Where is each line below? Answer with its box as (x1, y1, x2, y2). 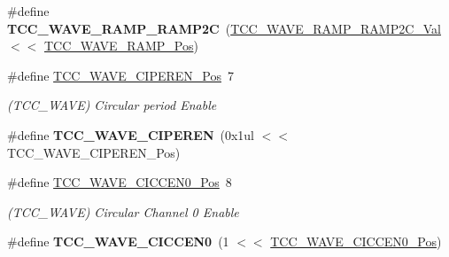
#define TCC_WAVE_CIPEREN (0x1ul (7, 125, 254, 144)
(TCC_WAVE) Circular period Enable (7, 96, 217, 114)
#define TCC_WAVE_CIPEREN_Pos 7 (7, 66, 234, 84)
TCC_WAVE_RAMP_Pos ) (43, 36, 198, 55)
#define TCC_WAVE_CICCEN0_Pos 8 (7, 173, 232, 191)
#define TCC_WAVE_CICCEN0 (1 (7, 232, 229, 251)
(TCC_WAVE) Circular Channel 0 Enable (7, 202, 239, 221)
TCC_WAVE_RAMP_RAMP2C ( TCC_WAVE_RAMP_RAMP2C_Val (7, 19, 442, 37)
